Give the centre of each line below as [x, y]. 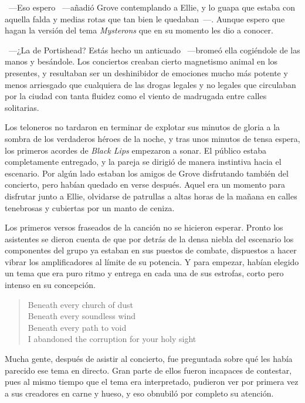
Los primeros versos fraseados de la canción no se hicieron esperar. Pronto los [144, 227]
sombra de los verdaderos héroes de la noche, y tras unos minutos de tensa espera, [152, 138]
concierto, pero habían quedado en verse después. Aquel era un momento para [145, 184]
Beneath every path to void [77, 327]
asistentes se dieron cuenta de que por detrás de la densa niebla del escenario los [149, 238]
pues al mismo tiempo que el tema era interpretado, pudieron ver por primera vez [152, 382]
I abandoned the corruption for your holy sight [112, 339]
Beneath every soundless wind [82, 316]
